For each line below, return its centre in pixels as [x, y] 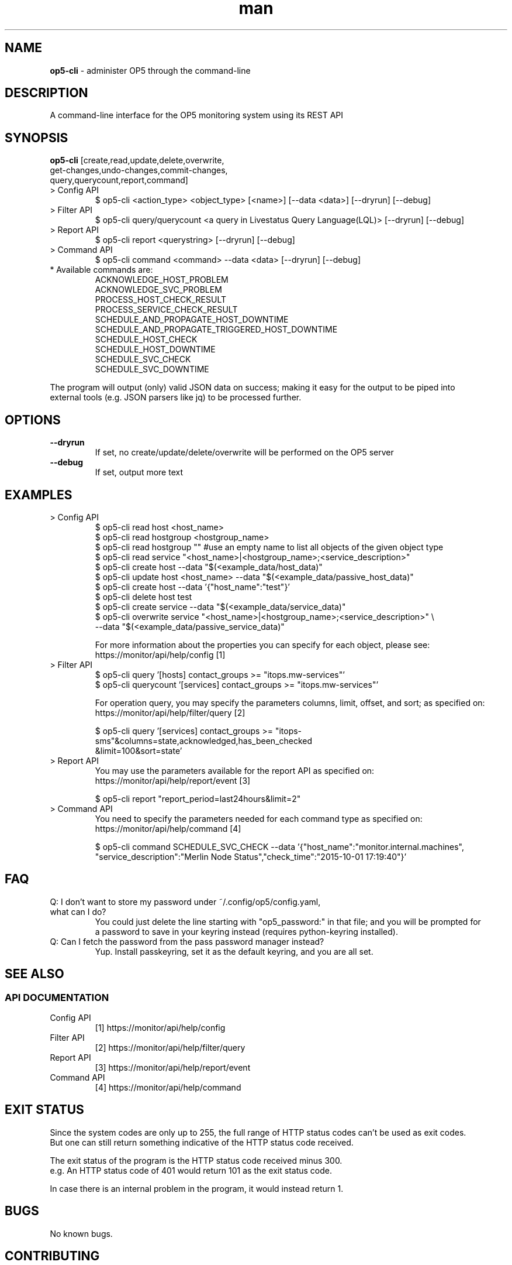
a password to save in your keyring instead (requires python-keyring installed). [246, 931]
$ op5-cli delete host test [143, 596]
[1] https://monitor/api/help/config [160, 1028]
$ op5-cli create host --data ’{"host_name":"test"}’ [193, 587]
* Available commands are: [101, 270]
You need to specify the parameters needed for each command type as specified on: [259, 818]
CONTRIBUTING [52, 1256]
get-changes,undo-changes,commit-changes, [139, 170]
